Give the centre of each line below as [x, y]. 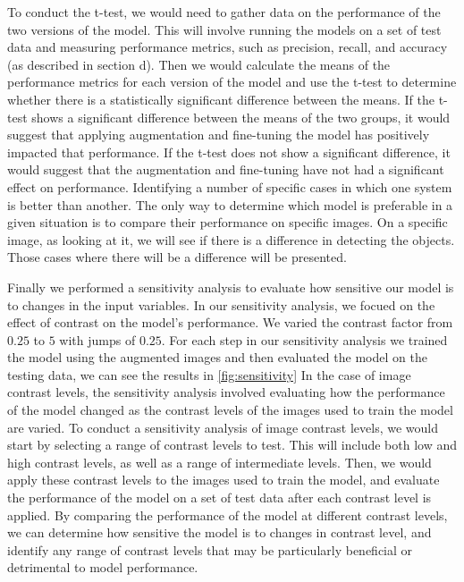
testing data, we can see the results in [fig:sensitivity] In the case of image [209, 374]
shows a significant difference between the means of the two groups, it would [241, 117]
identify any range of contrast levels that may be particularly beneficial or [210, 549]
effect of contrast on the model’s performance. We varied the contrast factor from [230, 322]
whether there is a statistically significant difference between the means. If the [221, 99]
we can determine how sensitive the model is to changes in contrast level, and [219, 532]
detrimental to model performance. [103, 567]
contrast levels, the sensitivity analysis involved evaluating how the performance [226, 392]
